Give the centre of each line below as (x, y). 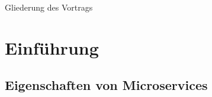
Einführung (52, 47)
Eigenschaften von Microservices (106, 85)
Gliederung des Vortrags (49, 7)
